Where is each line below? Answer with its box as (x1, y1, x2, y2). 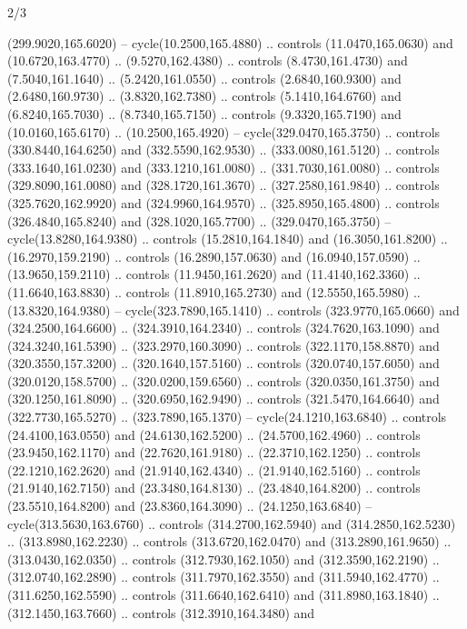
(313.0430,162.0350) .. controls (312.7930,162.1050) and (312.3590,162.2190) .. (7, 549, 440, 568)
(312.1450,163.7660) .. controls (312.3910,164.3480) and (7, 603, 315, 622)
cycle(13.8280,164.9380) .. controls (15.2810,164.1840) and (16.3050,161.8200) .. (7, 229, 448, 248)
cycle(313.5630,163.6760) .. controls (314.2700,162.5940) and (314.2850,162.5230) (7, 514, 456, 533)
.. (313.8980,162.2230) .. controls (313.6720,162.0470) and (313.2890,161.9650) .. (7, 532, 452, 551)
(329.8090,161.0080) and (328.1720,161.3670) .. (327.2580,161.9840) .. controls (7, 175, 440, 195)
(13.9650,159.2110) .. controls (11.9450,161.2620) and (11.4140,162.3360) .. (7, 265, 421, 284)
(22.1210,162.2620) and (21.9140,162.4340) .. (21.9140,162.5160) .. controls (7, 460, 421, 479)
